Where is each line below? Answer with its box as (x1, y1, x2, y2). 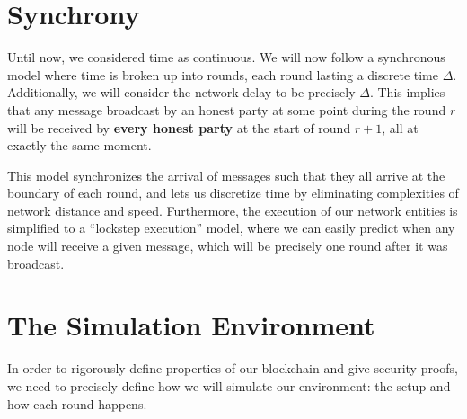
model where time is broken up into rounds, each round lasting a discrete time (7, 65, 438, 84)
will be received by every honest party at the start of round (7, 118, 351, 137)
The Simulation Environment (7, 307, 375, 343)
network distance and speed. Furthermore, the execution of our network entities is (7, 201, 458, 219)
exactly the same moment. (7, 136, 152, 155)
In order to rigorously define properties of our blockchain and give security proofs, (7, 359, 458, 378)
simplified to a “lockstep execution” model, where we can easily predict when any (7, 218, 455, 237)
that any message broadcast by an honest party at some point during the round (7, 100, 446, 119)
